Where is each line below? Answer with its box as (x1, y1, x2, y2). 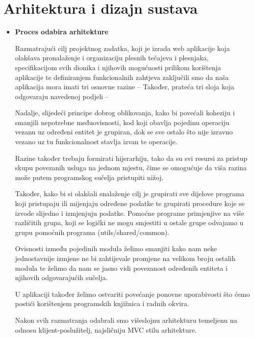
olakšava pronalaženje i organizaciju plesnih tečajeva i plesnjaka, (15, 52, 209, 63)
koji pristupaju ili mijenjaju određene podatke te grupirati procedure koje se (15, 198, 245, 208)
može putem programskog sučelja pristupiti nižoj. (15, 172, 164, 182)
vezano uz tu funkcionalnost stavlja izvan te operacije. (15, 136, 178, 147)
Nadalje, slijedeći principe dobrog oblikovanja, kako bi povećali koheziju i (15, 107, 235, 118)
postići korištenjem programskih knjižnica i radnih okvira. (15, 298, 189, 309)
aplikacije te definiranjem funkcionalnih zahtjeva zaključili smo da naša (15, 72, 229, 82)
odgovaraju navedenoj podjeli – (15, 91, 109, 101)
